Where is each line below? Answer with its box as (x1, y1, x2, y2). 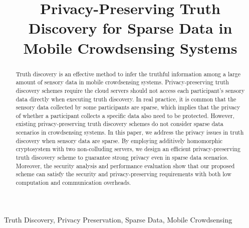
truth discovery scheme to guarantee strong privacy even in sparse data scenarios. (16, 153, 228, 162)
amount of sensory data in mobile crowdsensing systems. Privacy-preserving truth (16, 78, 229, 86)
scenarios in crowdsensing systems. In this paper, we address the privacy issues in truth (16, 128, 244, 137)
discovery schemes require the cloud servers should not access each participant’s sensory (16, 86, 245, 94)
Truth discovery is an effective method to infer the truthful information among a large (16, 69, 241, 78)
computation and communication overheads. (16, 178, 131, 187)
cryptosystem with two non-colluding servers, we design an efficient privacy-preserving (16, 145, 240, 153)
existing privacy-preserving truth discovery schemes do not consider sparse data (16, 120, 223, 128)
